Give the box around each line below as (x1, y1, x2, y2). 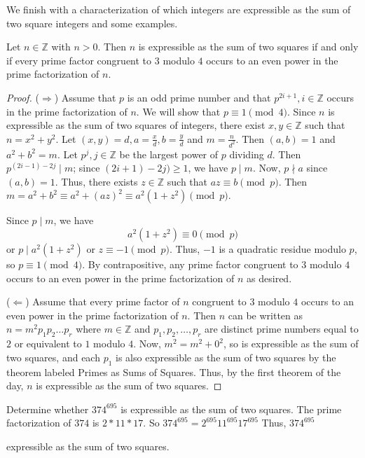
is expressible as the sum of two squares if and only (138, 39, 359, 54)
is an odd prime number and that (127, 90, 271, 104)
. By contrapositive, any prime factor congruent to (82, 257, 298, 271)
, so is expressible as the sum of (223, 336, 359, 351)
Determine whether (6, 401, 89, 416)
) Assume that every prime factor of (25, 294, 180, 309)
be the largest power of (119, 146, 219, 161)
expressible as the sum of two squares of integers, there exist (6, 118, 266, 132)
